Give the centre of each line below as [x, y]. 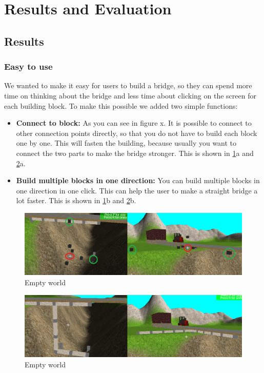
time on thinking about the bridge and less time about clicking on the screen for [130, 95]
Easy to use [28, 66]
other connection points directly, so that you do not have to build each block [137, 133]
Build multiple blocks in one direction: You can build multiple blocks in [138, 180]
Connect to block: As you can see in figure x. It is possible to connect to [134, 123]
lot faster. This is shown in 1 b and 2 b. [76, 200]
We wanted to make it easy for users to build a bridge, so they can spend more [128, 85]
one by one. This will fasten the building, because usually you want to [126, 143]
